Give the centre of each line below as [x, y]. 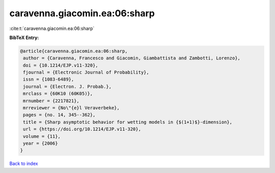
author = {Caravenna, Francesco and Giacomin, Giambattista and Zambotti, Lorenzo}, [132, 58]
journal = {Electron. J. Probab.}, [67, 86]
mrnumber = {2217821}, [51, 101]
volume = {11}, [42, 136]
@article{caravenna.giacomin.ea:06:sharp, [74, 51]
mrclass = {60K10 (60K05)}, [58, 94]
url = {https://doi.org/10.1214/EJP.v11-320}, [82, 129]
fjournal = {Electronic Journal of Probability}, [86, 73]
